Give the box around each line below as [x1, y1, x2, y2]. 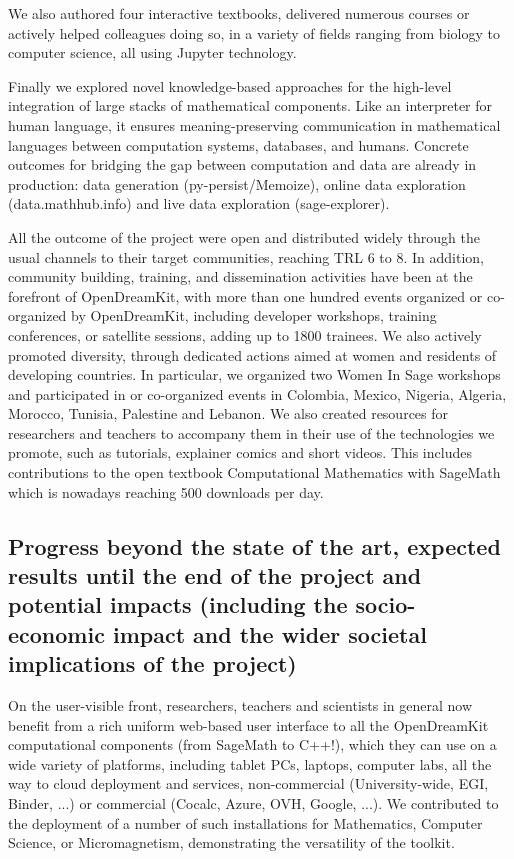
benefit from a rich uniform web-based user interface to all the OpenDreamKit [8, 714, 489, 735]
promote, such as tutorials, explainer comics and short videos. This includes [8, 442, 472, 463]
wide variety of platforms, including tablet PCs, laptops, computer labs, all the [8, 753, 492, 774]
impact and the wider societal [112, 618, 427, 649]
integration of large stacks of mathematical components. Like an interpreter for [8, 95, 493, 116]
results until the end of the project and [8, 560, 422, 591]
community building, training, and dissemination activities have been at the [8, 266, 473, 287]
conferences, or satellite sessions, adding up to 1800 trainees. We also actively [8, 324, 482, 345]
